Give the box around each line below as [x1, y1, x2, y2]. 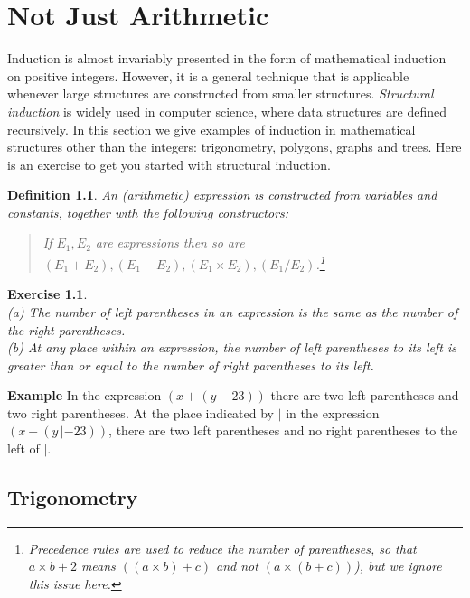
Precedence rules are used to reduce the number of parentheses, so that [28, 538, 417, 557]
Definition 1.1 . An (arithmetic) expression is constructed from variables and [7, 185, 437, 204]
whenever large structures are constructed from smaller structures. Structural [7, 84, 434, 103]
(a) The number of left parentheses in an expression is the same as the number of [7, 302, 458, 321]
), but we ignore [353, 556, 442, 575]
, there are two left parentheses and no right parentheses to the [108, 421, 458, 440]
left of [7, 439, 40, 458]
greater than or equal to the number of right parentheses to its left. [7, 355, 374, 374]
